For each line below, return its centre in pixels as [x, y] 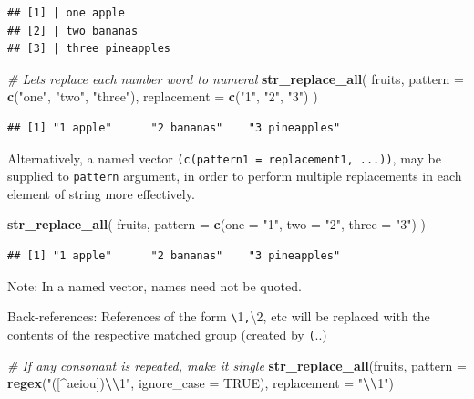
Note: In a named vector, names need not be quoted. [155, 285]
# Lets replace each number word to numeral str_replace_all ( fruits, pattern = [236, 78]
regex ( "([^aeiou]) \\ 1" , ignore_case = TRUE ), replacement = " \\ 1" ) [201, 383]
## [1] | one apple [66, 13]
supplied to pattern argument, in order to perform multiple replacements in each [235, 176]
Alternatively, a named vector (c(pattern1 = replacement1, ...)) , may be [224, 157]
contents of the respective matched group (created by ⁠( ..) [167, 334]
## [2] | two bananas [73, 31]
